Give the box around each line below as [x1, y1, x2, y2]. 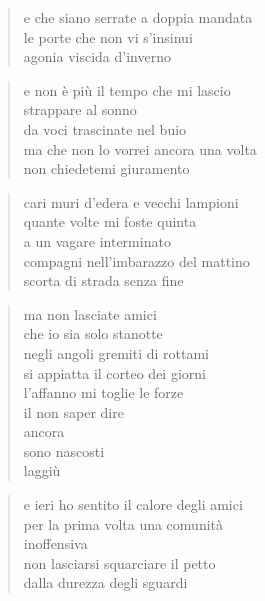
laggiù [23, 460, 61, 481]
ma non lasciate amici [23, 303, 157, 324]
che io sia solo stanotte [23, 323, 163, 344]
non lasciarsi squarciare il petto [23, 552, 216, 573]
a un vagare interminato [23, 230, 171, 251]
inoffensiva [23, 533, 88, 554]
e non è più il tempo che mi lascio [23, 79, 231, 100]
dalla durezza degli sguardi [23, 572, 188, 593]
